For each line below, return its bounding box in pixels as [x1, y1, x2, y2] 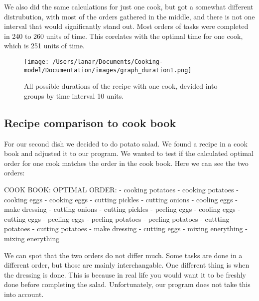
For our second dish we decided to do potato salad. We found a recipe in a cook [4, 138, 248, 149]
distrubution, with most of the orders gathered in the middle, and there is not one [4, 11, 255, 21]
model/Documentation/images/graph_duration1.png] [24, 66, 192, 74]
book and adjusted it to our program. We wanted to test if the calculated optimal [4, 148, 254, 158]
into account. [4, 289, 44, 299]
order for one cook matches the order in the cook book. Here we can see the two [4, 157, 249, 168]
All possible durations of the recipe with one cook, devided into [24, 81, 218, 91]
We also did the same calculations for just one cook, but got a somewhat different [4, 1, 254, 11]
